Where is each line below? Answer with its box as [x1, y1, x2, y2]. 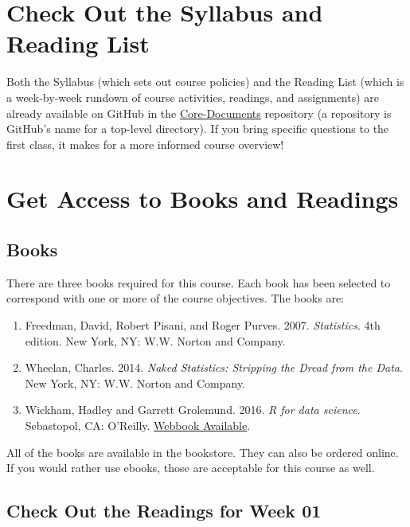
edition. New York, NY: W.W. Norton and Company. [25, 332, 286, 349]
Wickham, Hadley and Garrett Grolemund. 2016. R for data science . [25, 401, 361, 418]
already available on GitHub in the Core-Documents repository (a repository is [6, 104, 392, 121]
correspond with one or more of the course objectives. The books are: [6, 290, 345, 306]
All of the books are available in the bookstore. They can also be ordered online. [6, 443, 399, 460]
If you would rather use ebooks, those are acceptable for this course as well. [6, 459, 375, 476]
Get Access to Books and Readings [6, 182, 399, 215]
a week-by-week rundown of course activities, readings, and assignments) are [6, 88, 380, 105]
